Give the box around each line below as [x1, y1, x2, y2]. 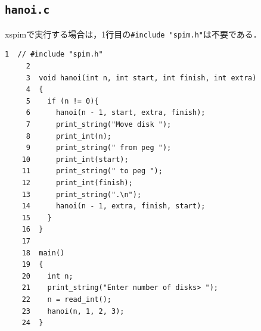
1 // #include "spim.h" [5, 50, 103, 59]
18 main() [21, 248, 65, 257]
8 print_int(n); [26, 132, 111, 140]
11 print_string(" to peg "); [21, 167, 163, 176]
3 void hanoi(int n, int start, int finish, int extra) [26, 73, 257, 82]
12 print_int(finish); [21, 178, 133, 187]
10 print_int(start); [21, 155, 129, 164]
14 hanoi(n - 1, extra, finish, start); [21, 202, 206, 211]
